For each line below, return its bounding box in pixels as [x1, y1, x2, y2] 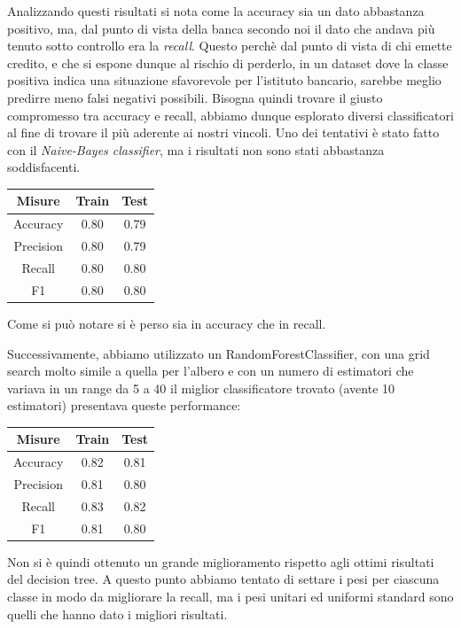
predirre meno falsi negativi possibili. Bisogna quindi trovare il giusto [7, 88, 383, 106]
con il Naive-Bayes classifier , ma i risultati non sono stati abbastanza [7, 140, 385, 159]
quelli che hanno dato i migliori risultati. [7, 604, 228, 623]
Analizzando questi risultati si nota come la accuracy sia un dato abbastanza [7, 2, 425, 19]
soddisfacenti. [7, 158, 81, 176]
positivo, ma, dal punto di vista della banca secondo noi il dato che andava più [7, 19, 435, 37]
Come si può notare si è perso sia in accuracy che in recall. [7, 314, 326, 332]
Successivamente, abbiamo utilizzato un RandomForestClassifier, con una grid [7, 344, 430, 362]
